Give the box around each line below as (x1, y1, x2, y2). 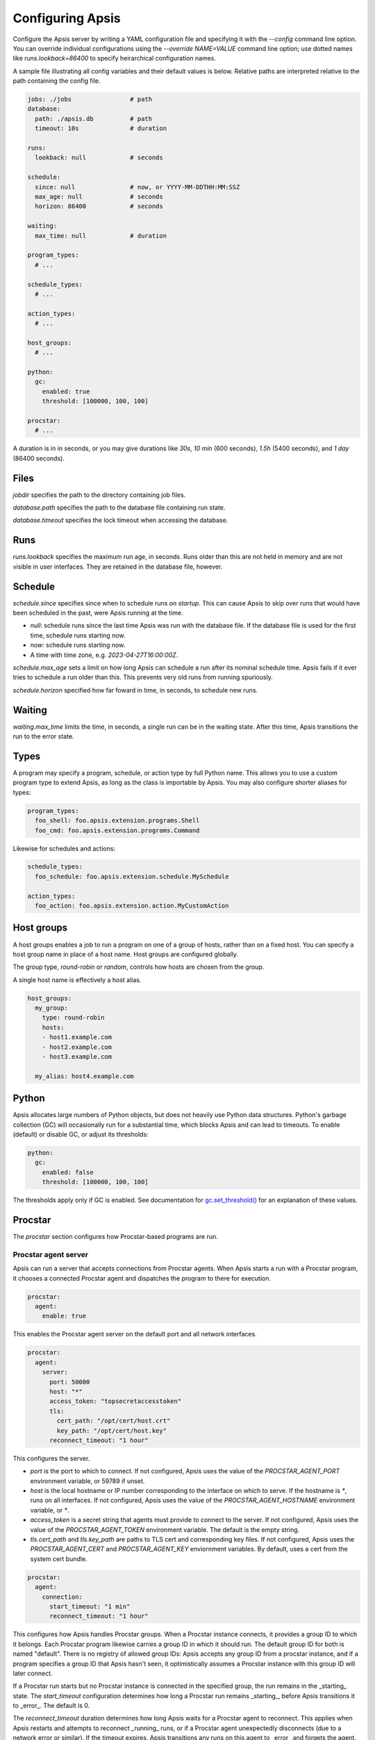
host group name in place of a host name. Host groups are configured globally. (12, 950, 239, 958)
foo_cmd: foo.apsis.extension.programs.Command (35, 826, 200, 835)
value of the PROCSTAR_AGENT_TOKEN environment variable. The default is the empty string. (30, 1525, 300, 1534)
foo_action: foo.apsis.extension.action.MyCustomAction (35, 902, 229, 910)
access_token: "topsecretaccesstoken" (49, 1398, 182, 1405)
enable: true (42, 1312, 87, 1320)
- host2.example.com (42, 1043, 112, 1051)
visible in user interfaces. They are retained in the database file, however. (12, 562, 223, 571)
